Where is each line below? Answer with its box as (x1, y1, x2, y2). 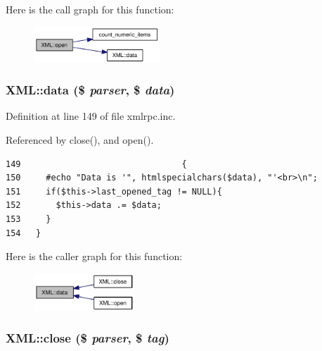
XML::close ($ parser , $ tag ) (6, 329, 169, 347)
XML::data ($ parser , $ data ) (6, 81, 175, 99)
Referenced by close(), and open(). (6, 132, 154, 147)
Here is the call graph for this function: (6, 2, 174, 16)
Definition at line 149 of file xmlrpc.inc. (6, 109, 176, 123)
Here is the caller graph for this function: (6, 249, 183, 264)
